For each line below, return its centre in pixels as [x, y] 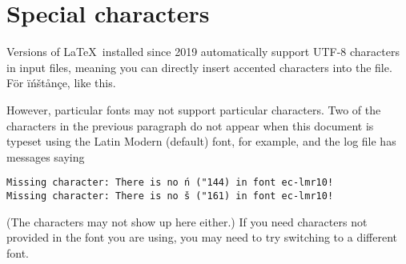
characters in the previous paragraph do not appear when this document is [190, 125]
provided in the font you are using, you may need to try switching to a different [202, 237]
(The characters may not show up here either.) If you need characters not [187, 221]
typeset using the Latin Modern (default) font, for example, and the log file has [201, 141]
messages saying [46, 156]
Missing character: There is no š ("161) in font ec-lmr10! [170, 196]
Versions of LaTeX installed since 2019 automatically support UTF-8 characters [203, 52]
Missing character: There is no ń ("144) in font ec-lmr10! [170, 183]
